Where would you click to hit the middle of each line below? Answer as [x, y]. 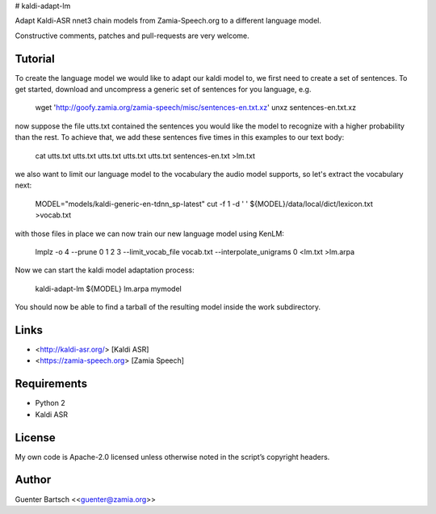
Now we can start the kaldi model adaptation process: [105, 270]
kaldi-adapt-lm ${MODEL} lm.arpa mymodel [108, 289]
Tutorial [35, 59]
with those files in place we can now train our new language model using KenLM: [149, 234]
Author [33, 480]
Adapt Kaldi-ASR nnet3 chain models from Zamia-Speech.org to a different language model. [168, 21]
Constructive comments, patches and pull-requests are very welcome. [132, 36]
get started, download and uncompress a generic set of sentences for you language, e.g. [163, 90]
